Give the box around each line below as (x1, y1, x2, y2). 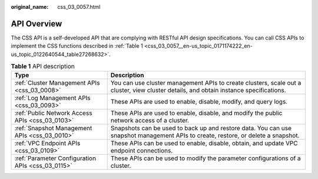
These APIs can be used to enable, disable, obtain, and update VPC (110, 139, 298, 147)
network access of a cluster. (110, 117, 190, 125)
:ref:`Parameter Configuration (14, 154, 97, 163)
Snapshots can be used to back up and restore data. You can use (110, 124, 291, 132)
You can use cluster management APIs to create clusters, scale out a (110, 79, 302, 87)
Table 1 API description (11, 62, 75, 71)
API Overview (11, 18, 62, 29)
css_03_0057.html (57, 4, 101, 10)
